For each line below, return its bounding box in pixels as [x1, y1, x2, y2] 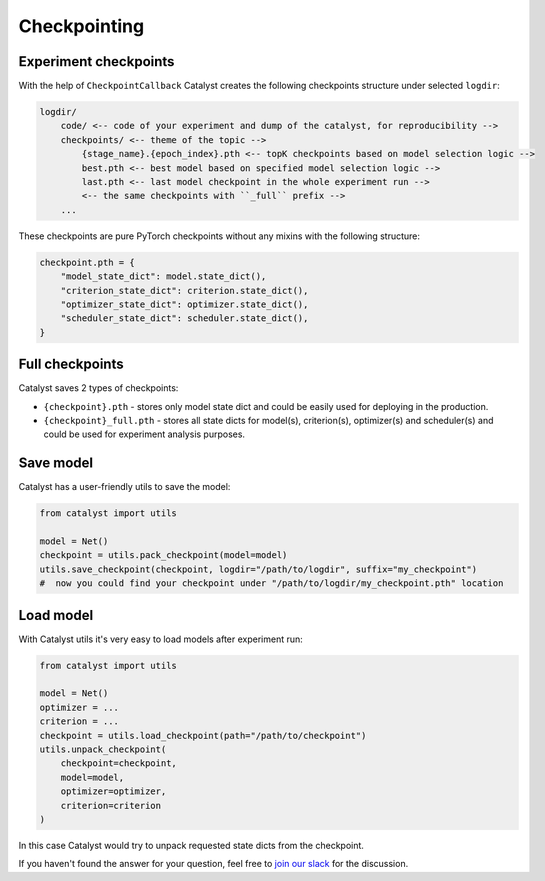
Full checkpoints [18, 356, 124, 373]
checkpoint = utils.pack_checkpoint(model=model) [39, 550, 288, 561]
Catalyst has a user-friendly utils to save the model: [18, 481, 231, 493]
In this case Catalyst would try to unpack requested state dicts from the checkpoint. [18, 839, 365, 851]
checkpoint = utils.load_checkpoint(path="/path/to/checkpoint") [39, 730, 367, 741]
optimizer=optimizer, [60, 786, 167, 797]
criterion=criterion [60, 800, 162, 811]
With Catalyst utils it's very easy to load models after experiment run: [18, 633, 304, 645]
